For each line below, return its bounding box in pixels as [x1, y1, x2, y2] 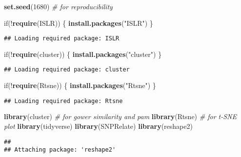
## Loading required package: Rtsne [4, 97, 123, 105]
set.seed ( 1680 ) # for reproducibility [4, 1, 113, 11]
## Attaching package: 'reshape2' [4, 146, 116, 154]
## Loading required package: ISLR [4, 35, 120, 42]
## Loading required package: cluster [4, 66, 130, 73]
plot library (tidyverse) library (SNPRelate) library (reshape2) [4, 121, 193, 131]
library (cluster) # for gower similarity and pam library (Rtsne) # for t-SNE [4, 111, 237, 122]
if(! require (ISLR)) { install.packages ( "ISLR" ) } [4, 17, 153, 28]
